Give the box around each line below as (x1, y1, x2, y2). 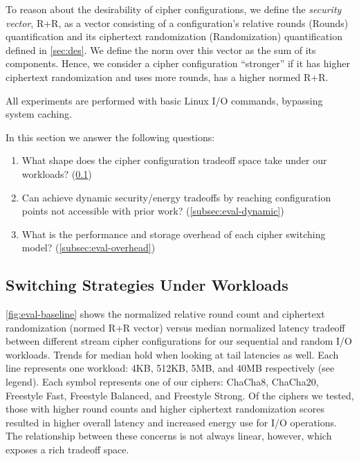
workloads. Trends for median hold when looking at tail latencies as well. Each (6, 347, 339, 361)
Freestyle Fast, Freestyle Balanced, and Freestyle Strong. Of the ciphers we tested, (6, 388, 354, 402)
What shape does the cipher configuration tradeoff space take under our (21, 153, 327, 168)
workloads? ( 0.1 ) (21, 166, 92, 181)
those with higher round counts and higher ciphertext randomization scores (6, 401, 325, 416)
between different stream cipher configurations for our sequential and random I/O (6, 334, 353, 348)
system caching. (6, 107, 72, 121)
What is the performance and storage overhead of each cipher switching (21, 226, 326, 241)
